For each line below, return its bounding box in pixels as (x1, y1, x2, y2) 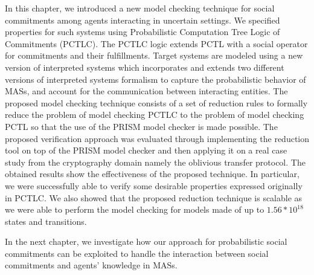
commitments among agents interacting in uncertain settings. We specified (5, 13, 280, 26)
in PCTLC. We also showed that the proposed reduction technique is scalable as (5, 191, 303, 204)
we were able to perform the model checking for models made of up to (5, 203, 264, 216)
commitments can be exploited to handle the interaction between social (5, 247, 269, 259)
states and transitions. (5, 215, 87, 227)
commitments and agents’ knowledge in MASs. (5, 259, 178, 271)
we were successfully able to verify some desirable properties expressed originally (5, 179, 303, 192)
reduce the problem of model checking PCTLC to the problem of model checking (5, 108, 304, 121)
